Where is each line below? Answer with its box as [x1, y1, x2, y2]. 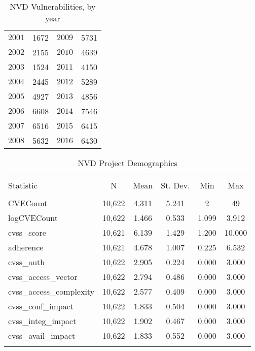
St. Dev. [161, 179, 190, 191]
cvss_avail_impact [8, 330, 76, 341]
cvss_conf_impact [8, 300, 74, 312]
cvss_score [8, 227, 46, 238]
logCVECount [8, 212, 58, 224]
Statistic [8, 179, 38, 191]
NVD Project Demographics [78, 157, 177, 169]
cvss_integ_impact [8, 315, 77, 327]
